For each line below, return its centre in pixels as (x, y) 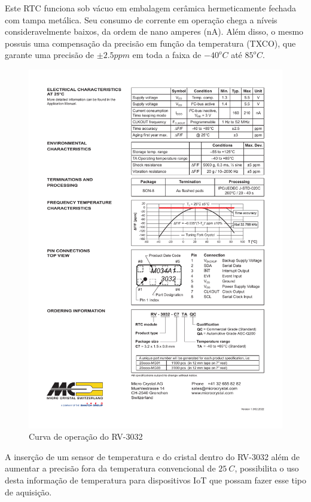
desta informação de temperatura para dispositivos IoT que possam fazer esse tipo (155, 480)
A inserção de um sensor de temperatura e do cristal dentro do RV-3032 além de (153, 456)
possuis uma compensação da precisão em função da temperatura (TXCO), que (150, 43)
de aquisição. (28, 492)
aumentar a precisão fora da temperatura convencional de (110, 468)
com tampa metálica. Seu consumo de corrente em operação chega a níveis (141, 19)
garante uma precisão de (50, 55)
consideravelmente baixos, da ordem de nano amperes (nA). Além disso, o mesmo (154, 31)
